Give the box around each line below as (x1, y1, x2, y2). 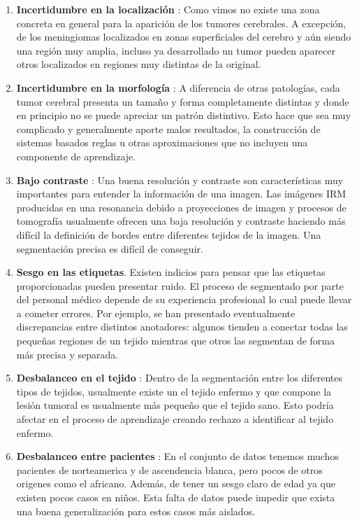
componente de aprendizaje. (16, 148, 136, 163)
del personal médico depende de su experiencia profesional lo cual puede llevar (16, 292, 352, 307)
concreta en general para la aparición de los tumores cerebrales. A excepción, (16, 15, 347, 30)
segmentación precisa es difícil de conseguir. (16, 241, 203, 256)
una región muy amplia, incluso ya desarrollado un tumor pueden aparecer (16, 43, 335, 57)
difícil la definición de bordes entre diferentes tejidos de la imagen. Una (16, 227, 321, 242)
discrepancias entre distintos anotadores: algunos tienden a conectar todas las (16, 319, 348, 334)
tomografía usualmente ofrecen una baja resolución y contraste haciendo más (16, 214, 346, 228)
